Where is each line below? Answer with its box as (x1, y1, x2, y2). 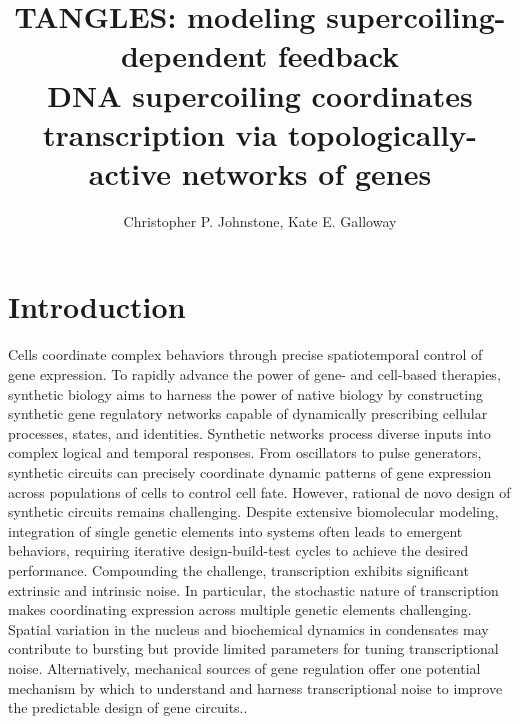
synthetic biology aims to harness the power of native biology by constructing (8, 383, 483, 404)
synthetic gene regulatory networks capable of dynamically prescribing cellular (8, 403, 488, 424)
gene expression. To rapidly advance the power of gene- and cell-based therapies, (8, 364, 501, 384)
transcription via (42, 113, 278, 154)
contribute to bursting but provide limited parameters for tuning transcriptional (8, 638, 499, 659)
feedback (277, 35, 400, 76)
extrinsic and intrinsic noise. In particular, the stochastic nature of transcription (8, 579, 499, 600)
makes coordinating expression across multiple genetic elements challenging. (8, 599, 472, 620)
